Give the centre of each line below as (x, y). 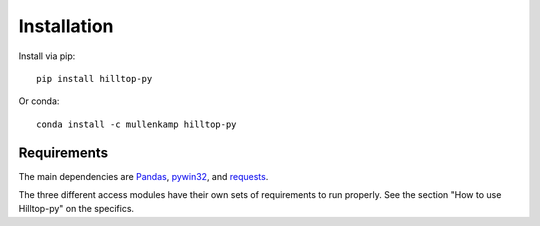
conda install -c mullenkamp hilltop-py (136, 124)
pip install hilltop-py (94, 78)
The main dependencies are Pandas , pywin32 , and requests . (143, 176)
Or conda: (39, 101)
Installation (66, 26)
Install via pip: (47, 56)
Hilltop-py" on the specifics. (76, 209)
